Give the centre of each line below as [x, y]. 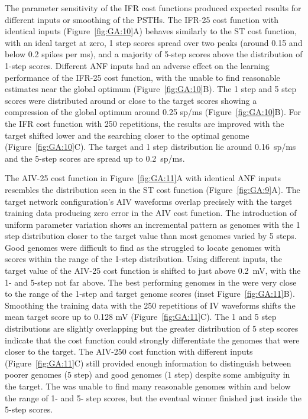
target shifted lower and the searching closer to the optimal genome [127, 135]
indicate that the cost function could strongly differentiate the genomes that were [152, 340]
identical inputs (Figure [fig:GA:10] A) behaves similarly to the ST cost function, [151, 31]
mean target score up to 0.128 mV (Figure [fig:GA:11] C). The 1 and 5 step [141, 317]
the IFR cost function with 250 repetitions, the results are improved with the [145, 123]
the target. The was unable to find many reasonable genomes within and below [148, 386]
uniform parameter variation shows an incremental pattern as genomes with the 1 [153, 224]
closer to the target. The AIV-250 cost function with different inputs [129, 351]
